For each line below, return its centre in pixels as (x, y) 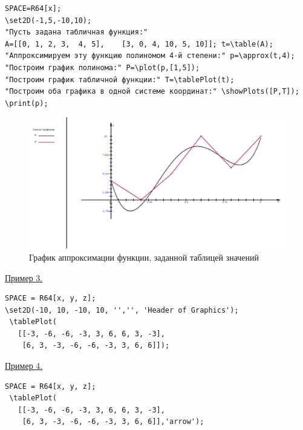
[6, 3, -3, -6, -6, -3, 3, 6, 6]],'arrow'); (113, 422)
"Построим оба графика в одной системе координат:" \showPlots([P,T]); (152, 92)
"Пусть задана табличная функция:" (77, 32)
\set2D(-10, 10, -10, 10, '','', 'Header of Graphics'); (122, 310)
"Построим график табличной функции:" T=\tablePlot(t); (120, 80)
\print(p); (27, 103)
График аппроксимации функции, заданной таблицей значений (144, 257)
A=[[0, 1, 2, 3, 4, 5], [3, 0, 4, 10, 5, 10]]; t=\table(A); (139, 44)
